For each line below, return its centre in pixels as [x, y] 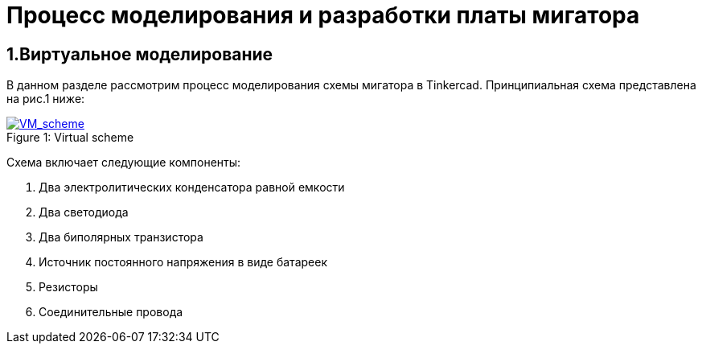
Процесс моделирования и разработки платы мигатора [323, 15]
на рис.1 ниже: [46, 99]
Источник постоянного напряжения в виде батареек [183, 262]
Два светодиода [84, 212]
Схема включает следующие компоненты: [124, 163]
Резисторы [68, 287]
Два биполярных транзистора [121, 237]
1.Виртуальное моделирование [140, 54]
